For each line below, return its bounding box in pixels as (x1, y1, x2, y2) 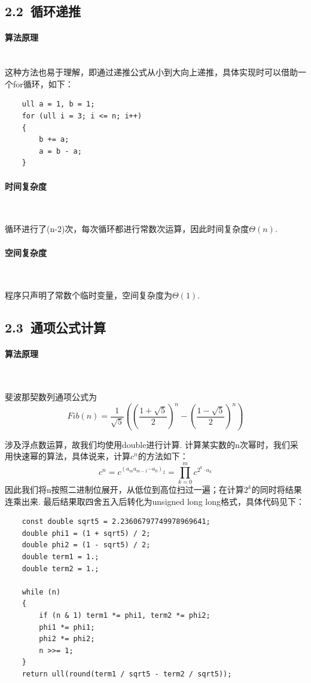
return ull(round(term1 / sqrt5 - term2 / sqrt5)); (22, 669, 232, 678)
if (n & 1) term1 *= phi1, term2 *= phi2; (39, 611, 211, 620)
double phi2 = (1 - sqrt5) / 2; (22, 541, 151, 550)
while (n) (22, 587, 61, 596)
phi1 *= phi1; (39, 623, 95, 632)
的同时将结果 (251, 483, 302, 496)
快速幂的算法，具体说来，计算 (13, 450, 130, 462)
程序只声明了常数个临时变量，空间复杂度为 (5, 289, 172, 301)
